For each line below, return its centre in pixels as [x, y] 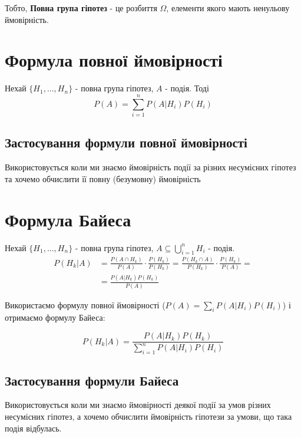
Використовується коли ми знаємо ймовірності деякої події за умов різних [138, 405]
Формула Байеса [68, 219]
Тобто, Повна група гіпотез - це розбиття [81, 8]
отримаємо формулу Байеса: [55, 317]
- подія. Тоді [187, 88]
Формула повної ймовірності [114, 60]
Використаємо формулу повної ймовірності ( [85, 304]
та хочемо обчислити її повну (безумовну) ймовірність [103, 178]
